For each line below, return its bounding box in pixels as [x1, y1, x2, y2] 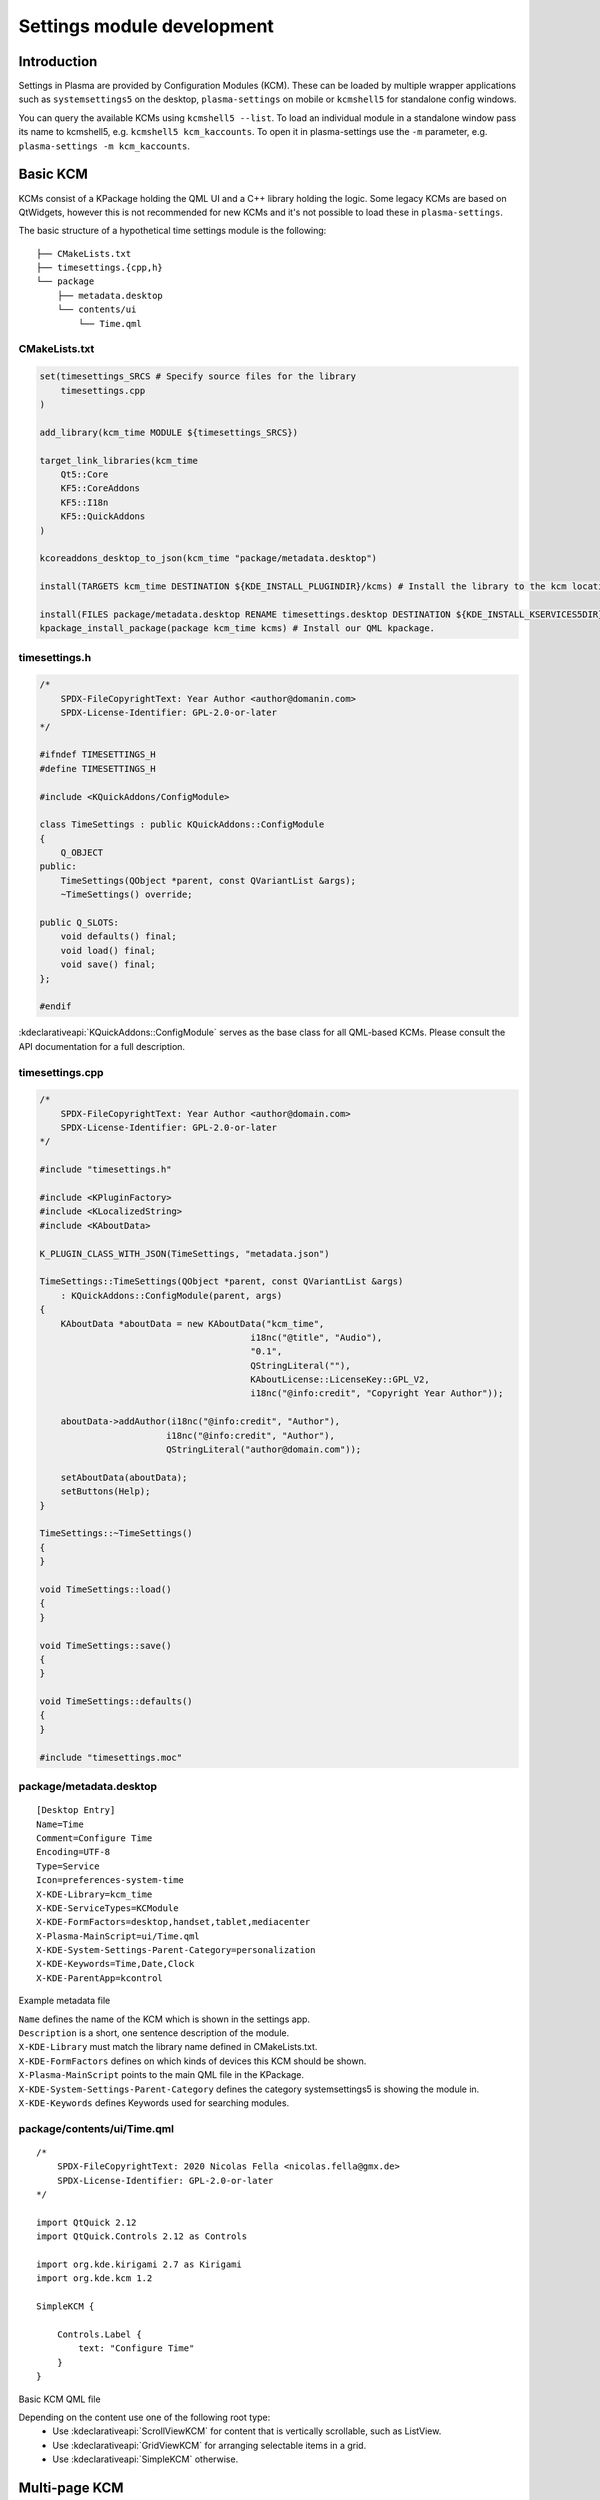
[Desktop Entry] [36, 1805, 116, 1816]
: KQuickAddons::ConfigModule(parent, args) [60, 1290, 283, 1301]
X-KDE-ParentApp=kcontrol [36, 1972, 164, 1984]
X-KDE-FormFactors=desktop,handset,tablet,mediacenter [36, 1916, 311, 1928]
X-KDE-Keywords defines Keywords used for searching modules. [18, 2097, 290, 2109]
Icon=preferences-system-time [36, 1875, 185, 1886]
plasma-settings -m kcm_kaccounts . [18, 140, 190, 152]
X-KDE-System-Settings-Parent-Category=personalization [36, 1945, 316, 1956]
